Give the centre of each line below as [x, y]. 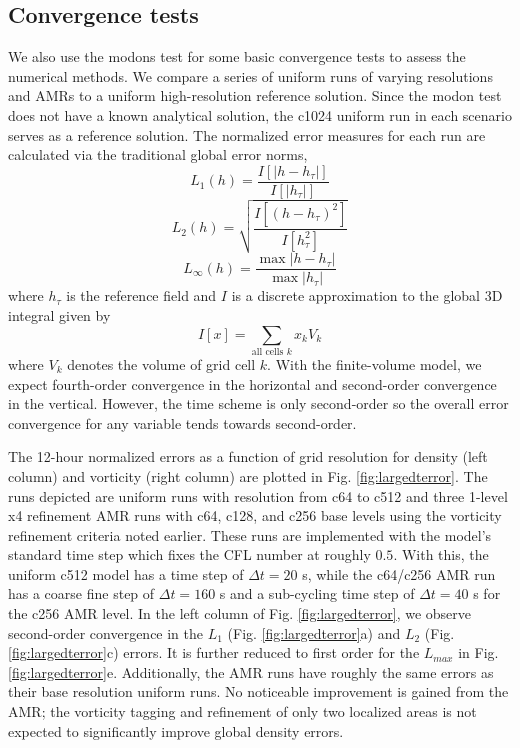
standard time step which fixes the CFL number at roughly [189, 554]
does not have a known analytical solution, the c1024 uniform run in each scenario [260, 114]
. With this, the [441, 554]
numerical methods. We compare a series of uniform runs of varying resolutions [250, 75]
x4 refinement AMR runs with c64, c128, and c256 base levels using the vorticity [255, 515]
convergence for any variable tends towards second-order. [182, 422]
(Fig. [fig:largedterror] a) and [314, 632]
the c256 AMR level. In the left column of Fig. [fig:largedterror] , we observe [240, 613]
